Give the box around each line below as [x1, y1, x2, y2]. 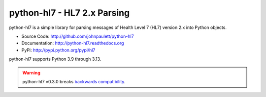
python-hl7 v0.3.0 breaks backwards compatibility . [22, 78, 126, 84]
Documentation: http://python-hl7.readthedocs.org [21, 40, 124, 46]
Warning [22, 70, 40, 75]
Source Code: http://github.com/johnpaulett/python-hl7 [21, 33, 134, 39]
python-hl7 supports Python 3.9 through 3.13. [9, 56, 101, 62]
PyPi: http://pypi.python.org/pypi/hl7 [21, 47, 96, 53]
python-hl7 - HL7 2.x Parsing [9, 7, 130, 18]
